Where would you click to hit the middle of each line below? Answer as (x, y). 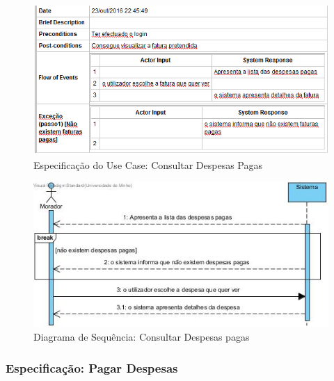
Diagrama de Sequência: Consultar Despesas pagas (142, 337)
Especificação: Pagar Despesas (92, 367)
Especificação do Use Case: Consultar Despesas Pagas (148, 164)
